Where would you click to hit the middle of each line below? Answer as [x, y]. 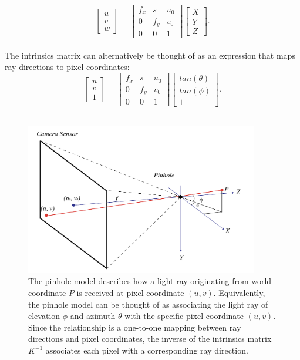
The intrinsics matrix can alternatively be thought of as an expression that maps [150, 55]
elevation [44, 316]
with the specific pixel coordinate [184, 316]
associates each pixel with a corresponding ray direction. [147, 350]
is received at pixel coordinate [130, 293]
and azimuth [93, 316]
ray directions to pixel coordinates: [67, 67]
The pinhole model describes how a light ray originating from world [150, 281]
